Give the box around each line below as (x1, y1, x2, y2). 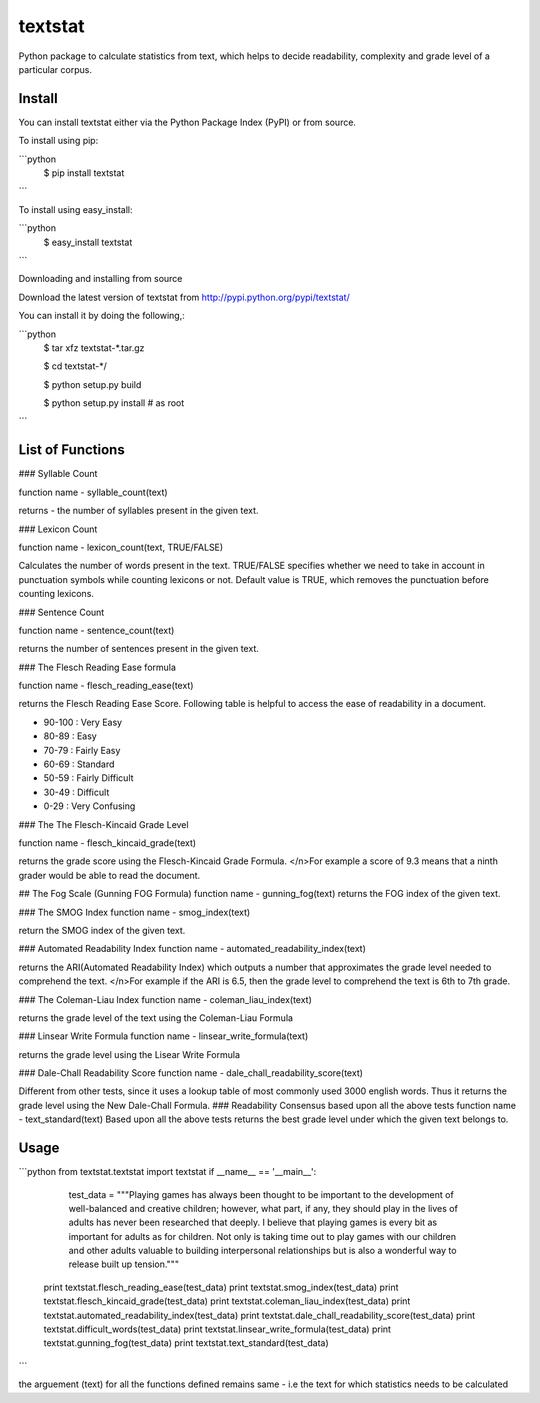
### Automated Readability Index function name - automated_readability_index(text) (18, 943, 367, 955)
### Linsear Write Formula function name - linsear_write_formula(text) (18, 1030, 309, 1042)
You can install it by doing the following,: (18, 310, 185, 322)
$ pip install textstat (43, 167, 125, 179)
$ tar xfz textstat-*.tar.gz (43, 341, 145, 354)
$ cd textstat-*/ (43, 360, 107, 372)
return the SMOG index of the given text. (18, 924, 186, 936)
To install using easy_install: (18, 203, 133, 215)
